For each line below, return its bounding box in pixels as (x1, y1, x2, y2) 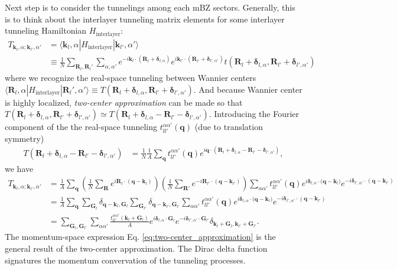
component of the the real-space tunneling (5, 121, 157, 133)
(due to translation (194, 121, 263, 133)
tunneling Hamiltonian (5, 24, 87, 37)
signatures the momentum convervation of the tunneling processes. (5, 253, 246, 266)
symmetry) (5, 132, 44, 144)
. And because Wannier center (193, 83, 302, 95)
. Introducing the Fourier (209, 108, 300, 120)
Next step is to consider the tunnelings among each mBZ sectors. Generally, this (5, 1, 295, 13)
